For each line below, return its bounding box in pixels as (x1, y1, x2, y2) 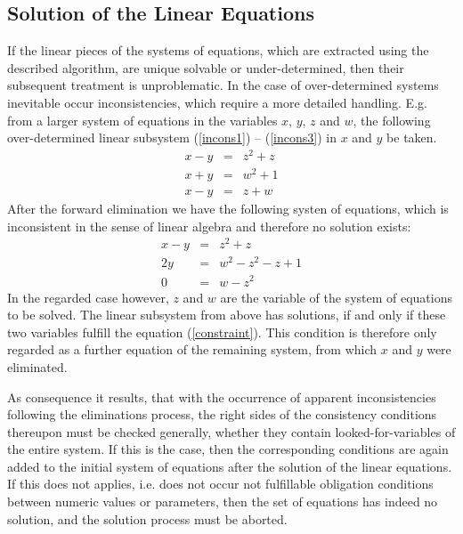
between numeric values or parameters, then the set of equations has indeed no (7, 492, 438, 511)
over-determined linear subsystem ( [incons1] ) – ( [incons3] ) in (7, 128, 337, 147)
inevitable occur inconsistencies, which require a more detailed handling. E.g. (7, 93, 427, 111)
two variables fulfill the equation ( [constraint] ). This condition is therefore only (7, 322, 437, 341)
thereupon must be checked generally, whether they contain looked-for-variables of (7, 422, 456, 441)
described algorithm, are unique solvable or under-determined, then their (7, 58, 404, 77)
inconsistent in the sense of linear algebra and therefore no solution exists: (7, 216, 411, 235)
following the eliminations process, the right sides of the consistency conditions (7, 405, 437, 424)
